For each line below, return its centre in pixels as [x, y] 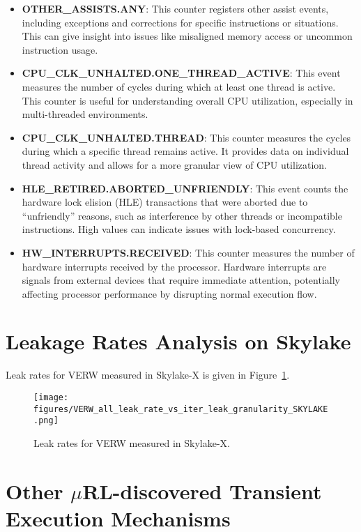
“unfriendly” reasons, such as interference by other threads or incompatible [182, 215]
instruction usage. [60, 49]
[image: [51, 397]
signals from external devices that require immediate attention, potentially [181, 280]
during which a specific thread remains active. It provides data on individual [185, 151]
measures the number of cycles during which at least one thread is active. [179, 86]
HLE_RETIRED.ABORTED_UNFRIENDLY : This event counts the [185, 188]
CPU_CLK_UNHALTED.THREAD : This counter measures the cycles [186, 137]
